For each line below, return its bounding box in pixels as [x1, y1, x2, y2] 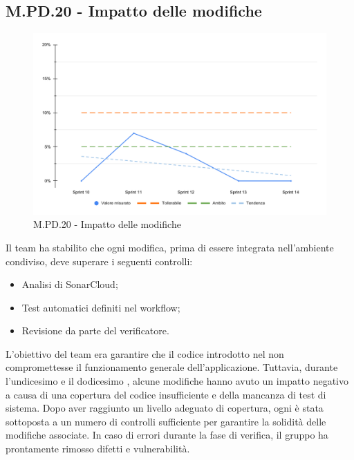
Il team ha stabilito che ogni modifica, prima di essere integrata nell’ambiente [6, 240, 334, 254]
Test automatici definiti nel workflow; [21, 300, 180, 314]
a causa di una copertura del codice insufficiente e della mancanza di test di [6, 387, 326, 401]
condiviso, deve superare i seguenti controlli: [6, 253, 193, 268]
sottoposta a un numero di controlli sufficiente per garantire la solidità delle [6, 414, 326, 428]
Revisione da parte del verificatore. [21, 323, 169, 338]
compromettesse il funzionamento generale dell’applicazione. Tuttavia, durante [6, 360, 338, 374]
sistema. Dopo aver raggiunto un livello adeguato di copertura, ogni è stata [6, 401, 324, 415]
